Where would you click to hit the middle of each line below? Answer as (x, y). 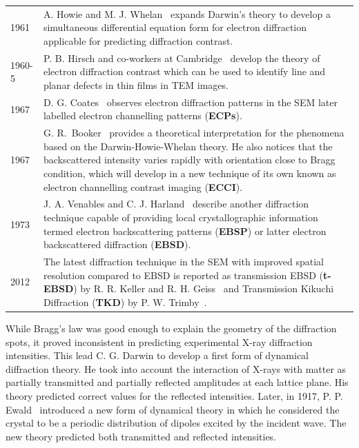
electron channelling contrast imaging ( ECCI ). (143, 186)
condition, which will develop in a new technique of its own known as (190, 173)
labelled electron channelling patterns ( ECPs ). (143, 115)
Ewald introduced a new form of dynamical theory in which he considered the (173, 409)
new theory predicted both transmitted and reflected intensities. (141, 436)
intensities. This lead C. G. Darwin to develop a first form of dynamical (157, 355)
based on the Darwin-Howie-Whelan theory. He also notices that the (188, 146)
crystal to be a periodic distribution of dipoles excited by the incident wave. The (176, 423)
